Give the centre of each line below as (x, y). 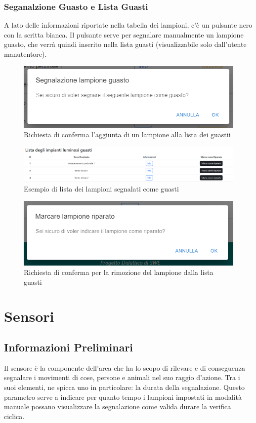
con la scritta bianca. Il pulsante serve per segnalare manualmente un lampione (124, 34)
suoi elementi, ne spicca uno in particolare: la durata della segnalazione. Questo (124, 387)
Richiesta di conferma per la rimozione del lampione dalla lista (119, 272)
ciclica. (14, 416)
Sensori (29, 316)
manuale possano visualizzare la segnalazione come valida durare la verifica (118, 406)
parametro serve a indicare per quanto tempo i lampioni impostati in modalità (123, 397)
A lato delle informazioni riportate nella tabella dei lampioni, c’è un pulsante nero (128, 25)
